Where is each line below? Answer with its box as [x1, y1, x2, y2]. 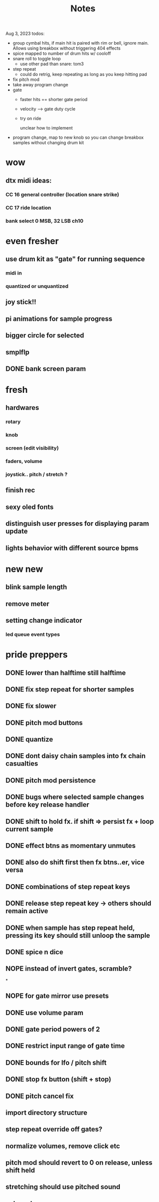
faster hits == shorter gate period [20, 97, 88, 102]
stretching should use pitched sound [5, 1183, 121, 1191]
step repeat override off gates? [5, 1125, 103, 1133]
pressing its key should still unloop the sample [5, 931, 150, 940]
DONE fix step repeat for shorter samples [5, 685, 134, 693]
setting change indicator [5, 616, 82, 625]
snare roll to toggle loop [12, 56, 61, 62]
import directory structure [5, 1108, 88, 1117]
